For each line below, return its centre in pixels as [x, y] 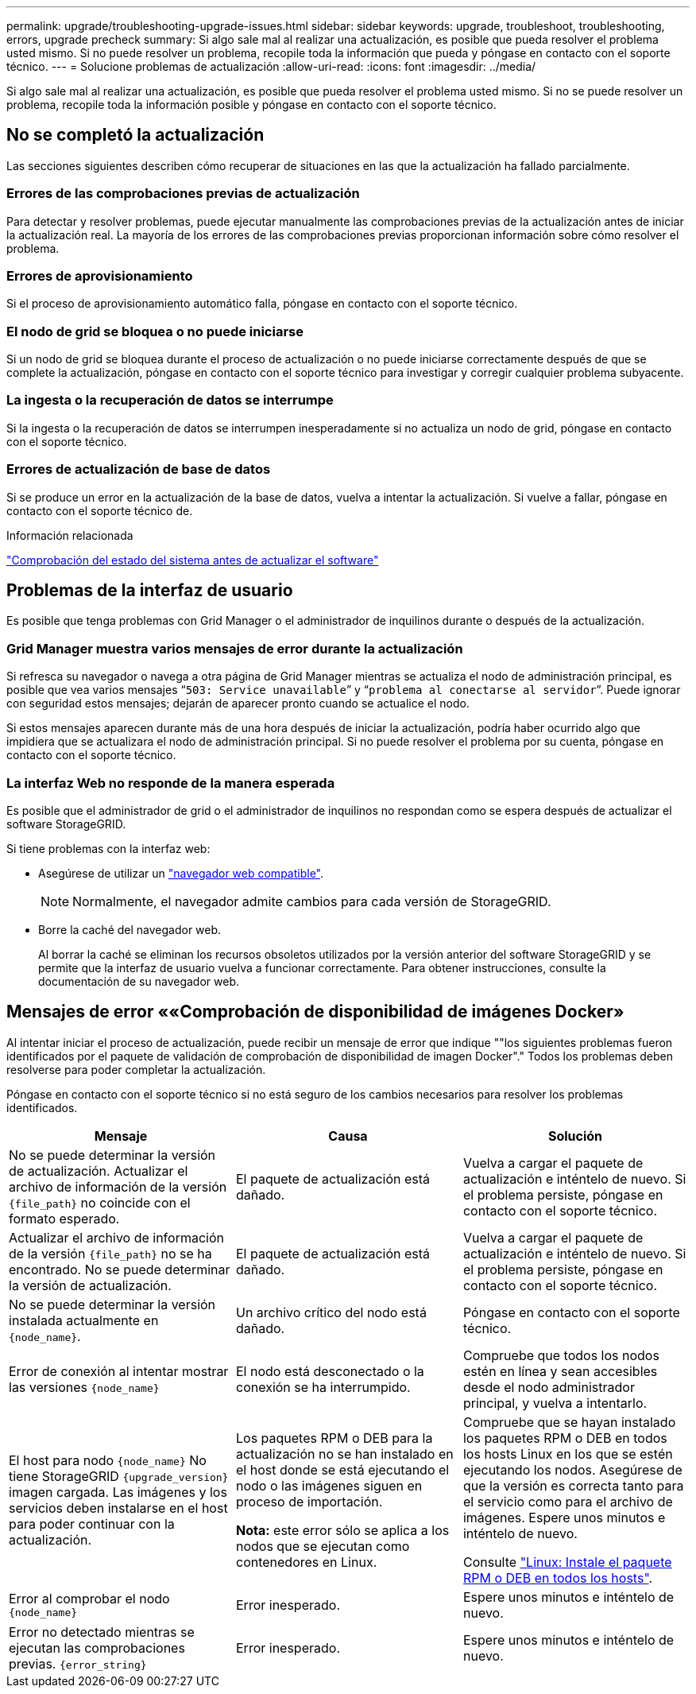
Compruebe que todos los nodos [561, 1355]
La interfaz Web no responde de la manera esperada [171, 783]
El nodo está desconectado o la [330, 1371]
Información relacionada [70, 535]
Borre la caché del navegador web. [130, 929]
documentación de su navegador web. [139, 981]
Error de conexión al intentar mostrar [119, 1371]
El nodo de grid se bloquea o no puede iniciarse [155, 331]
